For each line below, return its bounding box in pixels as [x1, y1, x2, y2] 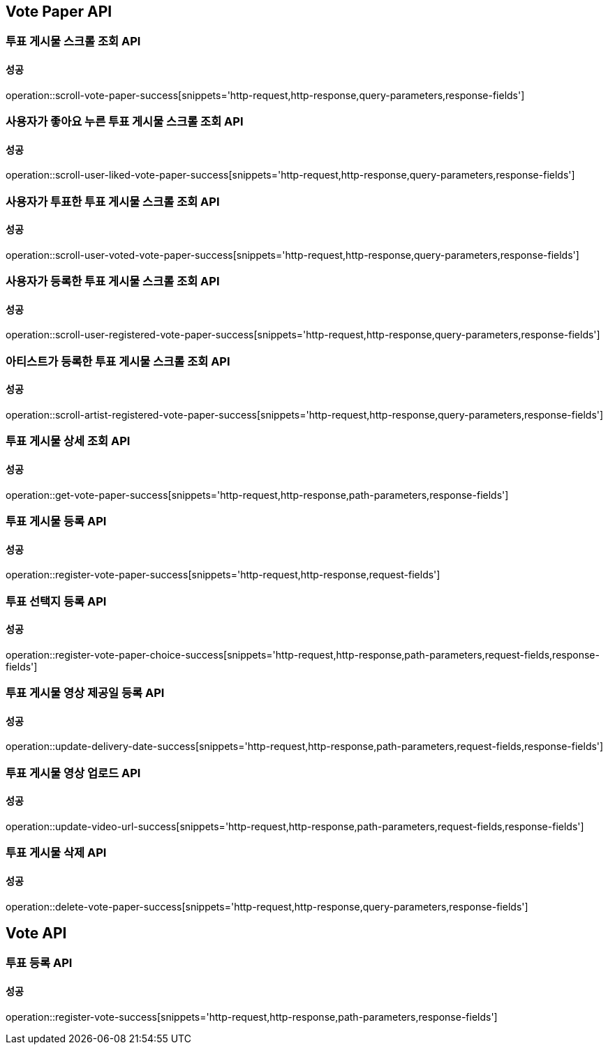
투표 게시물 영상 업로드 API [6, 765, 141, 780]
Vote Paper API [6, 3, 112, 20]
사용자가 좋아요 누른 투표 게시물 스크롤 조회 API [6, 114, 244, 129]
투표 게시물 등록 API [6, 513, 107, 528]
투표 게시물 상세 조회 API [6, 434, 131, 449]
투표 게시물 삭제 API [6, 846, 107, 860]
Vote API [6, 924, 67, 942]
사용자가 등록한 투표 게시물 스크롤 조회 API [6, 274, 220, 289]
